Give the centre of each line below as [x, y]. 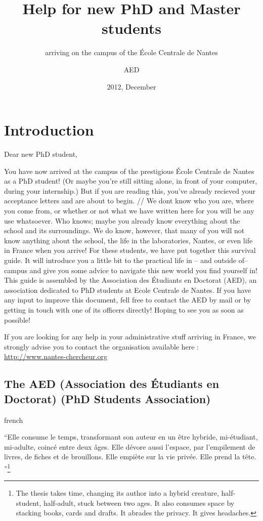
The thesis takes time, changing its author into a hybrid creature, [117, 493]
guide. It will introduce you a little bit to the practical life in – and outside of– [126, 260]
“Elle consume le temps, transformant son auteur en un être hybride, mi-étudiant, [131, 437]
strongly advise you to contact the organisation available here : [101, 346]
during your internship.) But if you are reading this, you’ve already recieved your [130, 190]
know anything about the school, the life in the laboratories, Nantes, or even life [128, 240]
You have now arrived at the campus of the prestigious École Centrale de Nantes [129, 171]
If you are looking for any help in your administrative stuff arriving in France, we [130, 337]
